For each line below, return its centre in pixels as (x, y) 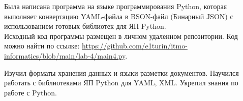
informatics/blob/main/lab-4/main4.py (65, 55)
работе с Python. (31, 92)
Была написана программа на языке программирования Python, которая (116, 6)
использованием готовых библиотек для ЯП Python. (85, 26)
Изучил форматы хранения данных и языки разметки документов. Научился (121, 72)
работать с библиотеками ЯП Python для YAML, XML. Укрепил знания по (121, 83)
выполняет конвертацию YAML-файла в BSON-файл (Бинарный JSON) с (119, 16)
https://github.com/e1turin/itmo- (135, 46)
